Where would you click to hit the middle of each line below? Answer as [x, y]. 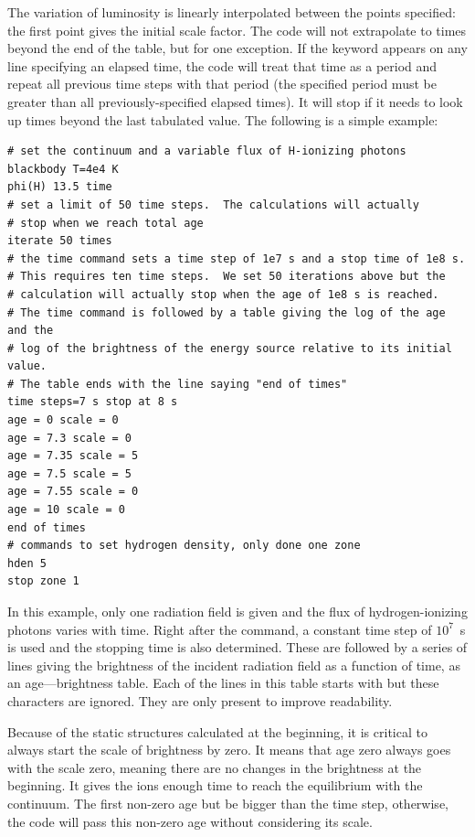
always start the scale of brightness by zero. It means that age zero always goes [229, 750]
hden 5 [27, 563]
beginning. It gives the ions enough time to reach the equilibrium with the [215, 785]
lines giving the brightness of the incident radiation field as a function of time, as [234, 665]
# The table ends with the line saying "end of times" [178, 384]
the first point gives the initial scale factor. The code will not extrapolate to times [237, 30]
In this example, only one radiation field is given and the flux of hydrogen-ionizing [237, 611]
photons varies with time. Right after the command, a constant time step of [220, 629]
